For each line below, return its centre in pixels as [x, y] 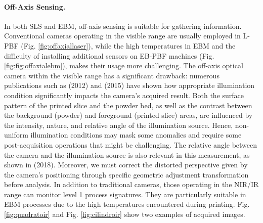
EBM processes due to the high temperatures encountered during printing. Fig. [127, 204]
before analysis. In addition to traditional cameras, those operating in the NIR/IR [131, 184]
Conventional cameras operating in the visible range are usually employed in [122, 36]
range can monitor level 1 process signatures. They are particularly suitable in [125, 194]
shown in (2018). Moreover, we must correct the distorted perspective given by [126, 165]
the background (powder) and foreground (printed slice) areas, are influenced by [128, 115]
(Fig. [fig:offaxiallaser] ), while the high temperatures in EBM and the [128, 45]
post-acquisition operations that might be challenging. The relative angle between [131, 144]
